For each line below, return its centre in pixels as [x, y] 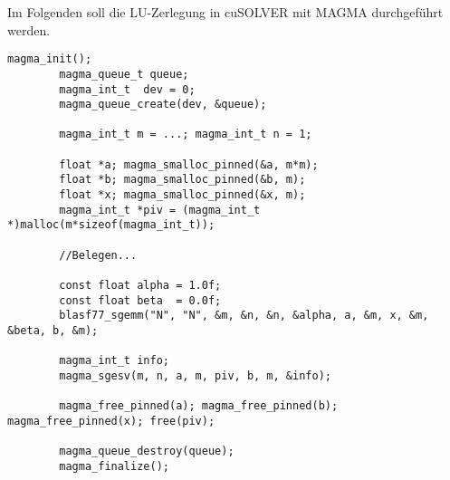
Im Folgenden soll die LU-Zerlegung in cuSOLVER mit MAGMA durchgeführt [225, 12]
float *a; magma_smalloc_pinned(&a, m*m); [189, 164]
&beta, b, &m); [53, 331]
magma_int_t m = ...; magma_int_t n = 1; [186, 134]
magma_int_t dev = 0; [127, 89]
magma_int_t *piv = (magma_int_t [160, 210]
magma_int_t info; [114, 361]
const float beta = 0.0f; [140, 300]
